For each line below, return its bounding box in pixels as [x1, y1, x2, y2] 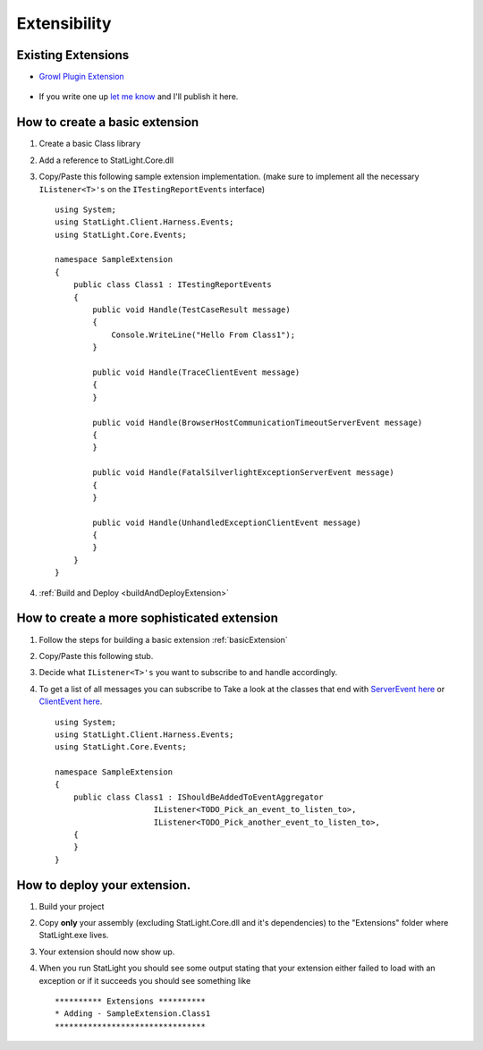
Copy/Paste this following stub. [38, 650, 154, 661]
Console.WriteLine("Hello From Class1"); [111, 329, 295, 340]
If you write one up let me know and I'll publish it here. [38, 91, 239, 102]
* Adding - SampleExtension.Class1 [55, 1009, 211, 1019]
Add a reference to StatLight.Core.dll [38, 155, 174, 165]
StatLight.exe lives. [38, 930, 109, 941]
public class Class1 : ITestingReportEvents [72, 280, 272, 290]
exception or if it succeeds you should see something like [38, 975, 251, 986]
